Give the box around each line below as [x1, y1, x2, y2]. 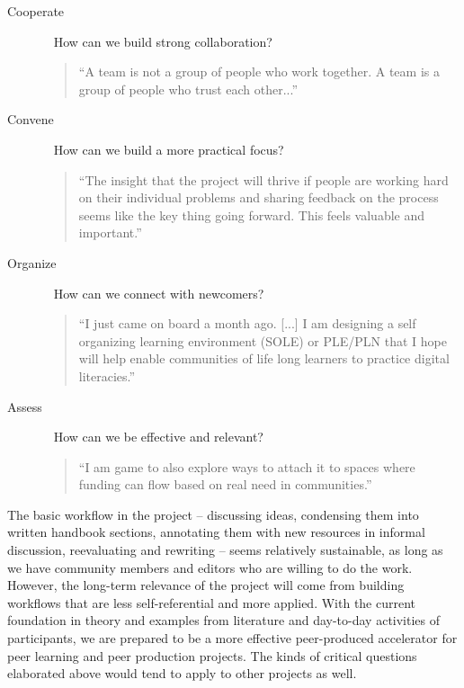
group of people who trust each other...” [78, 79, 299, 98]
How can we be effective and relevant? [53, 427, 263, 446]
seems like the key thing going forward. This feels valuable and [78, 205, 424, 224]
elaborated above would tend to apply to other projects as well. [7, 664, 357, 683]
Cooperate [7, 2, 65, 20]
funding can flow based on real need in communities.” [78, 475, 372, 494]
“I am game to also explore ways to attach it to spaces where [78, 457, 415, 476]
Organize [7, 253, 57, 272]
